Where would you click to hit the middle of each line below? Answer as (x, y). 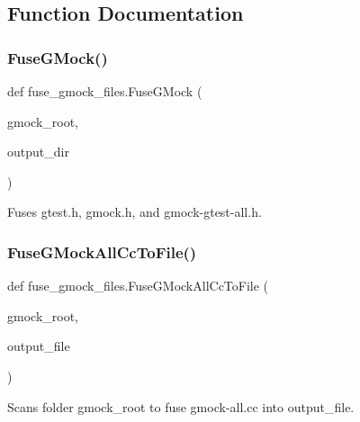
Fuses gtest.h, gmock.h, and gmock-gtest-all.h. (135, 212)
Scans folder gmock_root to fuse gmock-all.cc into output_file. (181, 406)
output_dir (38, 152)
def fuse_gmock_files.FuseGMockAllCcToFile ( (138, 286)
